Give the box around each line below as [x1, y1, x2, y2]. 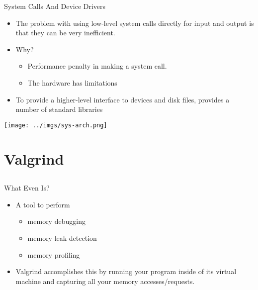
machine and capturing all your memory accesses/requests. [15, 276, 195, 286]
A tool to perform [15, 199, 70, 209]
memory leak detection [27, 232, 97, 243]
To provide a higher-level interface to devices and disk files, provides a [15, 94, 230, 104]
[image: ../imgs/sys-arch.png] [4, 121, 107, 129]
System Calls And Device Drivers [4, 1, 106, 11]
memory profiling [27, 249, 80, 260]
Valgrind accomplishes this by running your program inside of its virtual [15, 266, 237, 277]
